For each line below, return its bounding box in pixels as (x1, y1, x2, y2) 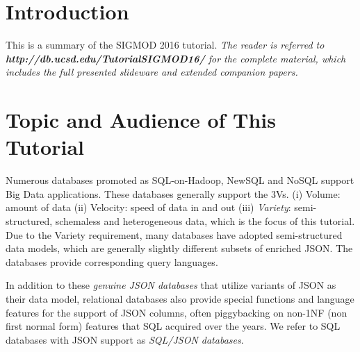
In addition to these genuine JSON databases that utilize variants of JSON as (6, 278, 336, 292)
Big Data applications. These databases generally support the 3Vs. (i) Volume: (6, 186, 341, 201)
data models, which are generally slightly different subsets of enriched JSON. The (6, 241, 353, 255)
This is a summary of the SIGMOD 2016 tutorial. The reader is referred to (6, 37, 325, 52)
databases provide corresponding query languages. (6, 254, 218, 269)
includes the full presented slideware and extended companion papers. (6, 65, 298, 79)
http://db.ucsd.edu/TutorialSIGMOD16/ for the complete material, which (6, 51, 346, 65)
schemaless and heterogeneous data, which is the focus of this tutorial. (55, 214, 355, 228)
